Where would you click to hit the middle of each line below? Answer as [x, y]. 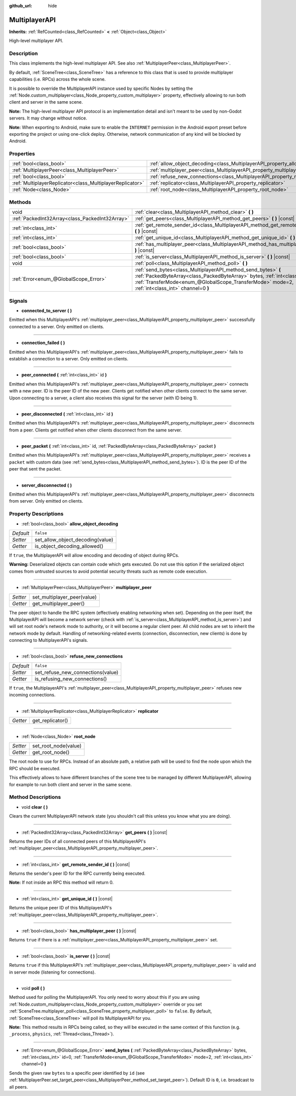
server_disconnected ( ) [47, 485]
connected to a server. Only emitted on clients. [57, 326]
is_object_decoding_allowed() [69, 546]
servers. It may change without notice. [48, 118]
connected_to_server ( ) [47, 311]
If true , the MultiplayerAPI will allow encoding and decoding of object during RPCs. [94, 555]
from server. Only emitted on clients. [46, 501]
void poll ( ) [33, 988]
